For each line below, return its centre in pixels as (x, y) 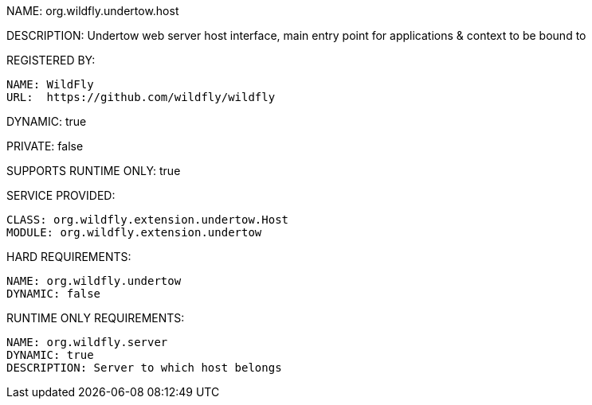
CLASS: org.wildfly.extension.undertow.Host (148, 220)
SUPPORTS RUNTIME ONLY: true (94, 171)
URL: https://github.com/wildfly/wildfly (141, 97)
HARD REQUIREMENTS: (69, 257)
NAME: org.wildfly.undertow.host (93, 11)
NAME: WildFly (50, 84)
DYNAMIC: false (54, 294)
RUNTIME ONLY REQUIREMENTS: (96, 318)
